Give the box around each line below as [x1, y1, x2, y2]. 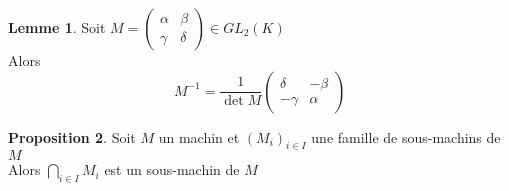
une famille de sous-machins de [311, 126, 501, 147]
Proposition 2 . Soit [8, 126, 136, 147]
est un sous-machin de [104, 159, 240, 180]
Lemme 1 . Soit [8, 17, 106, 37]
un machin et [158, 126, 240, 147]
